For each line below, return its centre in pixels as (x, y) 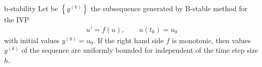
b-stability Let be (31, 8)
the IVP (17, 19)
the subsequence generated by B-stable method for (169, 8)
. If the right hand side (129, 40)
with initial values (32, 40)
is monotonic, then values (211, 40)
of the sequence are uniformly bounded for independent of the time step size (140, 50)
